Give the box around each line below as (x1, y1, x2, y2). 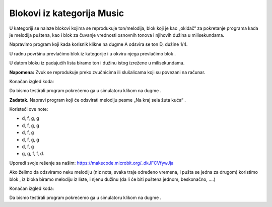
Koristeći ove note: (9, 106, 48, 112)
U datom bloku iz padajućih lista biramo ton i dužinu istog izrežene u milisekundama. (9, 60, 185, 66)
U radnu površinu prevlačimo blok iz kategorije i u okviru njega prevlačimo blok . (9, 50, 176, 56)
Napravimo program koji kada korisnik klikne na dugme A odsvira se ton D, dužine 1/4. (9, 41, 188, 47)
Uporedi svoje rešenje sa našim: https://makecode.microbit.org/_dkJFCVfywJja (9, 160, 174, 166)
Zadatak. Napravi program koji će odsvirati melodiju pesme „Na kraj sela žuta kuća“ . (9, 97, 186, 103)
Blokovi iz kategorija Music (9, 8, 124, 19)
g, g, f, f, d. (22, 151, 45, 157)
